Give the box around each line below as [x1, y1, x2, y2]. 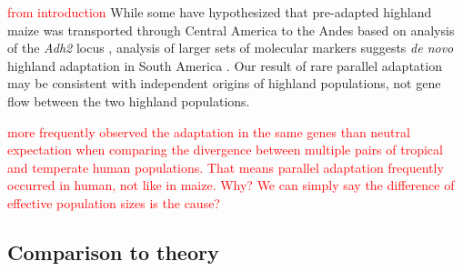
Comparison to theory [7, 237, 219, 266]
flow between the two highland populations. [7, 91, 250, 110]
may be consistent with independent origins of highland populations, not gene [7, 74, 441, 93]
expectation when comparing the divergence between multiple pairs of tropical [7, 140, 443, 159]
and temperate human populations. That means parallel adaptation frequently [7, 157, 444, 176]
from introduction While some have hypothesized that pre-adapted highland [7, 3, 432, 21]
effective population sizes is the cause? [7, 193, 220, 212]
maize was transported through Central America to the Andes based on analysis [7, 20, 455, 39]
